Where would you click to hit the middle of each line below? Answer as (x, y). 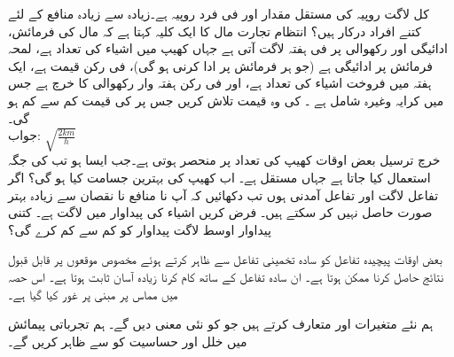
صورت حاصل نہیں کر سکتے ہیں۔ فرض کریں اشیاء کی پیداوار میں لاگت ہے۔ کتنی (220, 212)
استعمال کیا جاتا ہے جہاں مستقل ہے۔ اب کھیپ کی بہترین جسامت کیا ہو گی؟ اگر (219, 177)
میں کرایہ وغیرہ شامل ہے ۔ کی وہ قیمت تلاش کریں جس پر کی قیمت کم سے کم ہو (226, 100)
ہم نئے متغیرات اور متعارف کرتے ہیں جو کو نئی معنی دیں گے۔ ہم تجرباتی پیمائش (221, 324)
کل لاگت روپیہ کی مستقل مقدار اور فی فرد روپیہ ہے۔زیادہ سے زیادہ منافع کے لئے (219, 13)
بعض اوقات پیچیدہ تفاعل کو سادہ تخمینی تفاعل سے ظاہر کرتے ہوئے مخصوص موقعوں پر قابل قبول (225, 259)
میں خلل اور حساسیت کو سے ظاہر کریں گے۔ (128, 341)
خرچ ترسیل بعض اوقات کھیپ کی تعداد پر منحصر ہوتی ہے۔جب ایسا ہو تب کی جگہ (224, 160)
